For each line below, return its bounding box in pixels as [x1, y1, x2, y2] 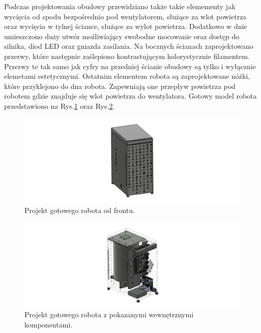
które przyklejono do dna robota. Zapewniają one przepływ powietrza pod [4, 80, 236, 91]
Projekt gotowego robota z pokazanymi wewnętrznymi [24, 309, 194, 320]
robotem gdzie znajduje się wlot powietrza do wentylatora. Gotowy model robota [4, 90, 257, 101]
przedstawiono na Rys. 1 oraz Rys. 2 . [4, 100, 115, 111]
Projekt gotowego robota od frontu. [24, 204, 135, 215]
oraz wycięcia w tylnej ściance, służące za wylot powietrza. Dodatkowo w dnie [4, 21, 247, 32]
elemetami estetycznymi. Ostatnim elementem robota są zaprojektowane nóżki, [4, 71, 250, 81]
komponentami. [24, 319, 73, 329]
